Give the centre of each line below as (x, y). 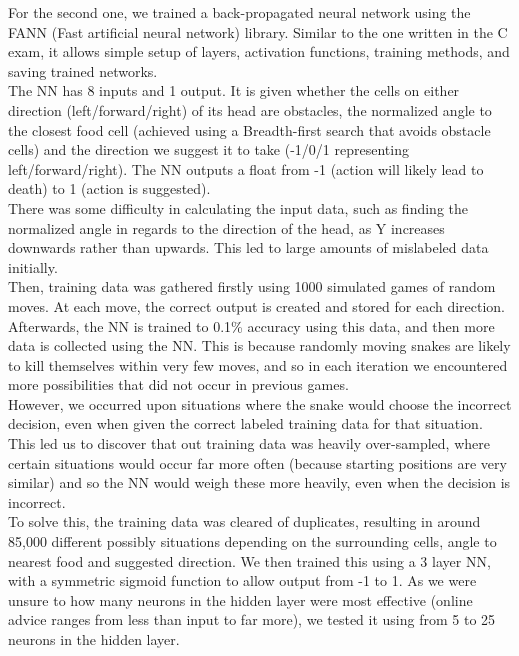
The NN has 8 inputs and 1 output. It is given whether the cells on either (234, 90)
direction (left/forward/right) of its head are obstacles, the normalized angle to (250, 109)
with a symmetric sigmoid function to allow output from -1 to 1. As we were (242, 580)
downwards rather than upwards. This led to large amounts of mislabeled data (248, 247)
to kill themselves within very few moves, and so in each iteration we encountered (258, 364)
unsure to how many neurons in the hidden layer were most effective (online (240, 599)
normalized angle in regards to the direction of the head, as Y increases (226, 227)
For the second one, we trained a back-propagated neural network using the (239, 12)
